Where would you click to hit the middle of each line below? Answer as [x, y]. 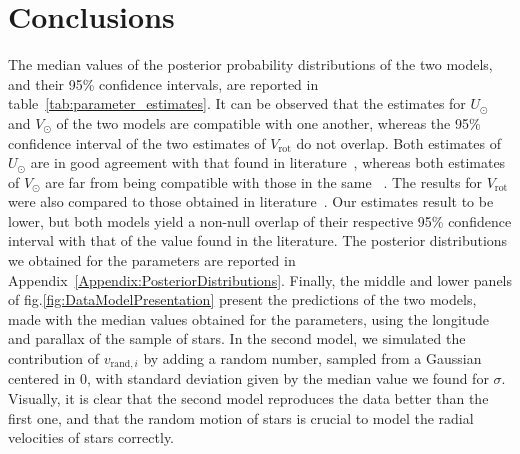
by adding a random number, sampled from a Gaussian [312, 358]
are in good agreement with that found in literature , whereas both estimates [268, 162]
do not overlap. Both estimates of [398, 142]
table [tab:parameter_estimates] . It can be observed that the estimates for [237, 103]
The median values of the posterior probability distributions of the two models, [250, 64]
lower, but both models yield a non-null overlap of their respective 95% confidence [260, 220]
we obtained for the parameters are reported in [152, 260]
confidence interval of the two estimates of [137, 142]
